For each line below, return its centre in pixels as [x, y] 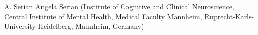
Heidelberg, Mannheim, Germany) [91, 26]
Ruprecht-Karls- [229, 16]
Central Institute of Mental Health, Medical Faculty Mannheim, [103, 16]
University [20, 26]
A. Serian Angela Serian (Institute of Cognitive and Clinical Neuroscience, [119, 6]
